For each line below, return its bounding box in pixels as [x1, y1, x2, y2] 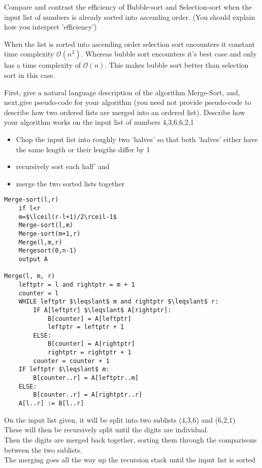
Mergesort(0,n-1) [18, 247, 77, 255]
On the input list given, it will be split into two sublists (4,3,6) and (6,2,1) [4, 414, 236, 425]
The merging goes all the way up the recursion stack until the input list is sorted [4, 454, 255, 465]
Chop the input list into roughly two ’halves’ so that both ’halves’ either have [16, 133, 258, 144]
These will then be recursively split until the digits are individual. [4, 424, 209, 435]
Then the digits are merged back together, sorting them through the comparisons [4, 434, 257, 445]
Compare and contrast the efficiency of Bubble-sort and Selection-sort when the [4, 2, 252, 12]
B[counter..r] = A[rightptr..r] [33, 391, 143, 399]
